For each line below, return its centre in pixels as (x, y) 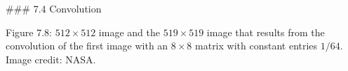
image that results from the (266, 32)
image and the (129, 32)
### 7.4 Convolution (54, 8)
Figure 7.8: (29, 32)
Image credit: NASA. (51, 59)
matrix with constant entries (256, 46)
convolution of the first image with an (87, 46)
